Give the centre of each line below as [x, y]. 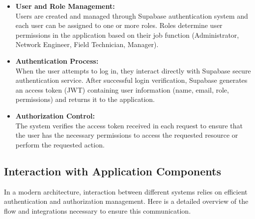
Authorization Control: [55, 115]
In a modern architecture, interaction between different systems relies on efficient [126, 191]
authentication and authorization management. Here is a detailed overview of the [126, 201]
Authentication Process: [57, 61]
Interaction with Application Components [113, 171]
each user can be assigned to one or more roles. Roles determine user [119, 25]
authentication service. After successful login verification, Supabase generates [131, 80]
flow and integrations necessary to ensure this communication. [98, 210]
